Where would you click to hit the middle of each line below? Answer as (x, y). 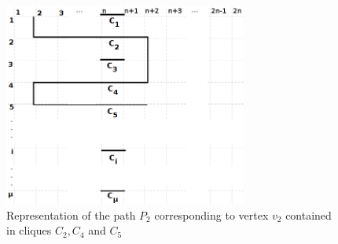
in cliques (29, 230)
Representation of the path (71, 214)
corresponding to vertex (211, 214)
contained (309, 214)
